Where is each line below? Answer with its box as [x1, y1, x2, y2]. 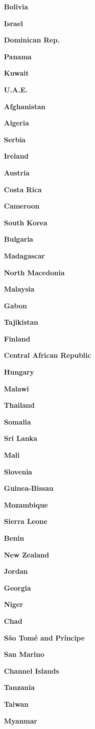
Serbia [4, 134, 26, 144]
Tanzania [4, 682, 35, 692]
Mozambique [4, 499, 48, 510]
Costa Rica [4, 184, 42, 194]
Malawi [4, 383, 29, 393]
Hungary [4, 367, 34, 377]
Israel [4, 18, 23, 28]
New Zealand [4, 549, 49, 559]
